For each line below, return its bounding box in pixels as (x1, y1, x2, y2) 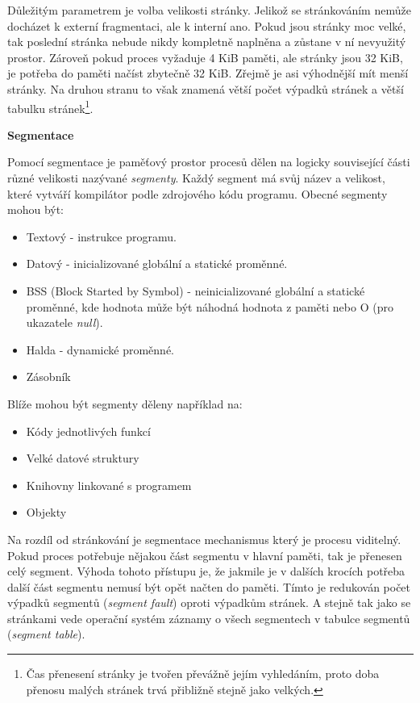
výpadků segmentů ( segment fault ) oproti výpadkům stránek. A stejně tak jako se (7, 594, 411, 611)
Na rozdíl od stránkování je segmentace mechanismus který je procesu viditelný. (7, 530, 401, 547)
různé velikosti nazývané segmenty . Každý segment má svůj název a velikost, (7, 169, 385, 186)
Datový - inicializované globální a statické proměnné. (26, 255, 288, 272)
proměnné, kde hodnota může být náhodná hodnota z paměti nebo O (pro (26, 298, 393, 315)
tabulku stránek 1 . (7, 97, 94, 116)
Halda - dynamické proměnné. (26, 341, 175, 358)
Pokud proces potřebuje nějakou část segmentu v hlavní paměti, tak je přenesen (7, 546, 402, 563)
